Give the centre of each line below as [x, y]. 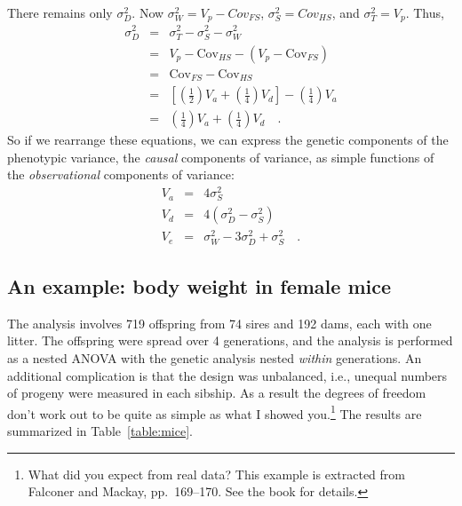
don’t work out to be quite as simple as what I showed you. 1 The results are [215, 412]
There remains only [60, 12]
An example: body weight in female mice [199, 286]
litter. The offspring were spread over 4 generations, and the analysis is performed [230, 340]
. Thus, [425, 12]
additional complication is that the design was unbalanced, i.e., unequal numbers [227, 375]
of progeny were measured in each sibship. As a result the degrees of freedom [217, 393]
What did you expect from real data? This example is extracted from [216, 474]
